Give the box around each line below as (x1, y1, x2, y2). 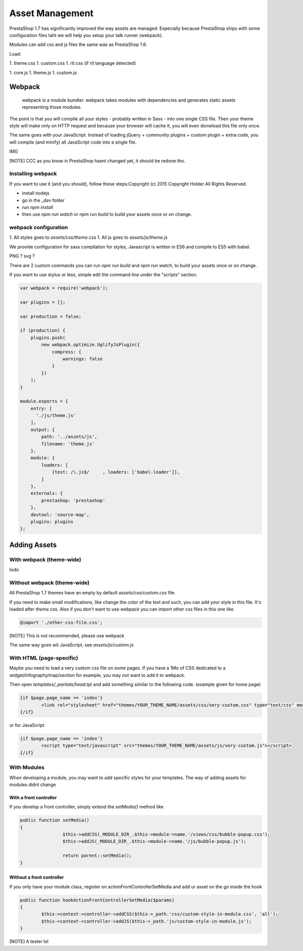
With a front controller (9, 794, 57, 800)
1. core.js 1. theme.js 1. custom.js (9, 69, 77, 75)
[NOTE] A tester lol (9, 938, 49, 944)
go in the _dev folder (22, 197, 65, 203)
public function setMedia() (20, 817, 89, 823)
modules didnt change (9, 782, 56, 788)
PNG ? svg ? (9, 253, 35, 259)
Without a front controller (9, 874, 64, 880)
